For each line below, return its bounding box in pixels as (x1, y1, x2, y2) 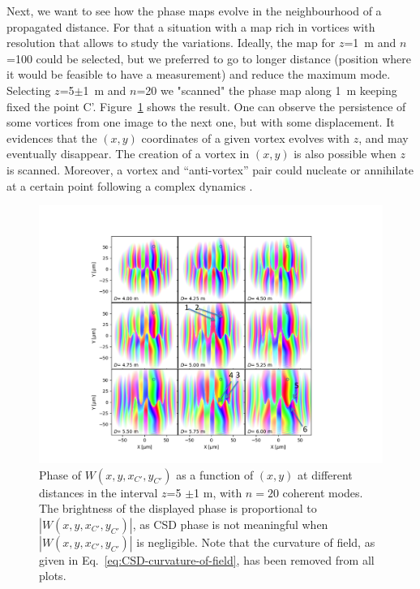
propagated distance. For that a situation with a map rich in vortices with (6, 18, 375, 35)
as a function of (176, 466, 254, 483)
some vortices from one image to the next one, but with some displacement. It (6, 114, 395, 131)
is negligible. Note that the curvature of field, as (136, 533, 375, 550)
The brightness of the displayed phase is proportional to (39, 500, 317, 517)
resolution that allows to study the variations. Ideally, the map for (6, 34, 336, 51)
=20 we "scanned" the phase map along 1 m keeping (136, 81, 397, 98)
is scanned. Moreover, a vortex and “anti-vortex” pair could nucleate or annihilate (6, 161, 414, 178)
